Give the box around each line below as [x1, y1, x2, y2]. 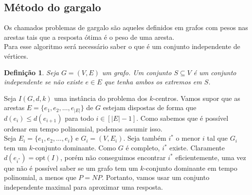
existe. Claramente [169, 143, 225, 153]
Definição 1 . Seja [4, 67, 59, 77]
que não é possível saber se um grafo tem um [4, 162, 138, 173]
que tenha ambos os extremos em [104, 77, 202, 87]
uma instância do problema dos [54, 93, 147, 103]
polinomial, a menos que [4, 172, 76, 182]
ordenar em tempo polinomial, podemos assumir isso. [4, 123, 162, 133]
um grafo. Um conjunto [102, 67, 172, 77]
